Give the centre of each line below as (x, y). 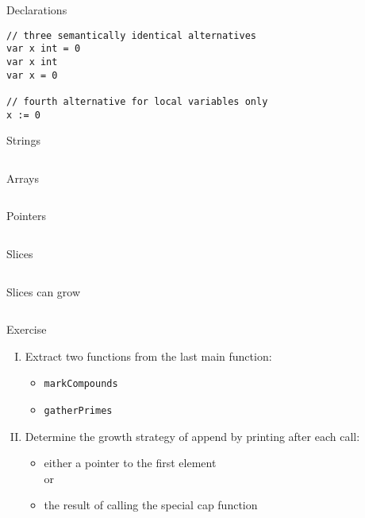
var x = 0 (32, 75)
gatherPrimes (78, 411)
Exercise (27, 329)
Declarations (37, 10)
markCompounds (81, 384)
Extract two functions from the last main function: (148, 356)
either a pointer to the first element (130, 463)
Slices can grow (44, 291)
